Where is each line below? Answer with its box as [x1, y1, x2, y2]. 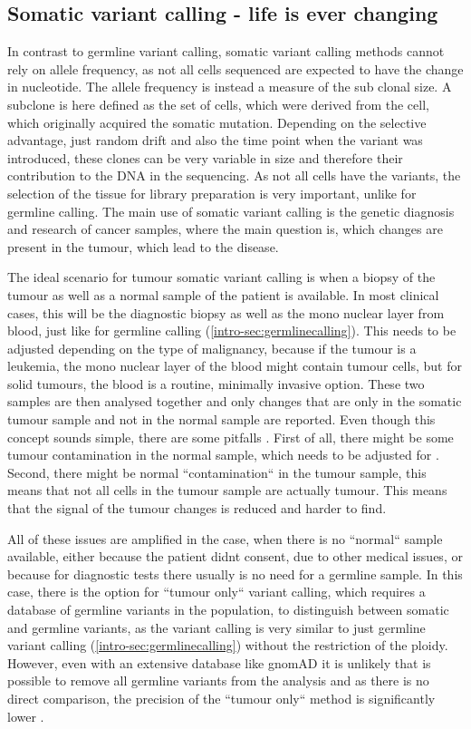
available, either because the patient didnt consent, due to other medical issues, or [7, 547, 463, 566]
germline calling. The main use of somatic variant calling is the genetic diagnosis [7, 201, 455, 220]
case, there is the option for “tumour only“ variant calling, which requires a [7, 582, 426, 601]
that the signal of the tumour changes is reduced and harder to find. [7, 499, 387, 518]
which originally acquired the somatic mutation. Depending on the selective [7, 112, 427, 131]
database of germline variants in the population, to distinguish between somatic [7, 600, 449, 619]
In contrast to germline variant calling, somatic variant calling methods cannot [7, 42, 445, 61]
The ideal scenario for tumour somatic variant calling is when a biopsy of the [7, 267, 436, 287]
